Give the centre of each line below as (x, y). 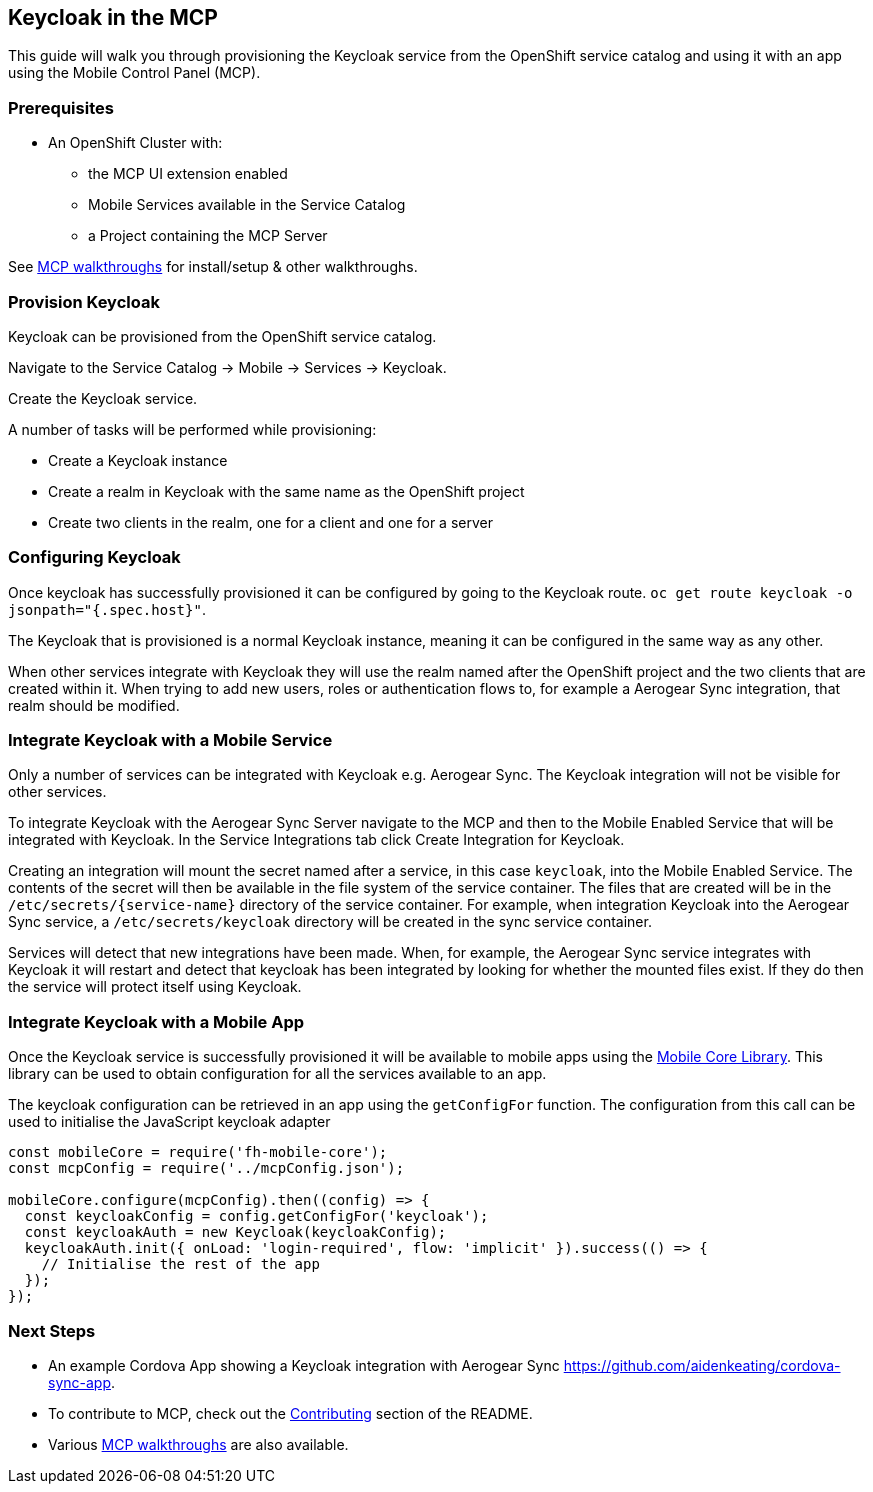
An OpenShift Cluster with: (135, 143)
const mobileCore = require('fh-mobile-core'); (198, 1152)
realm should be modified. (94, 705)
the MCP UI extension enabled (188, 174)
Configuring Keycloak (94, 557)
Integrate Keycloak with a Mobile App (156, 1021)
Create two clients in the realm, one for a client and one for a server (270, 522)
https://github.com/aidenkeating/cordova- (702, 1365)
